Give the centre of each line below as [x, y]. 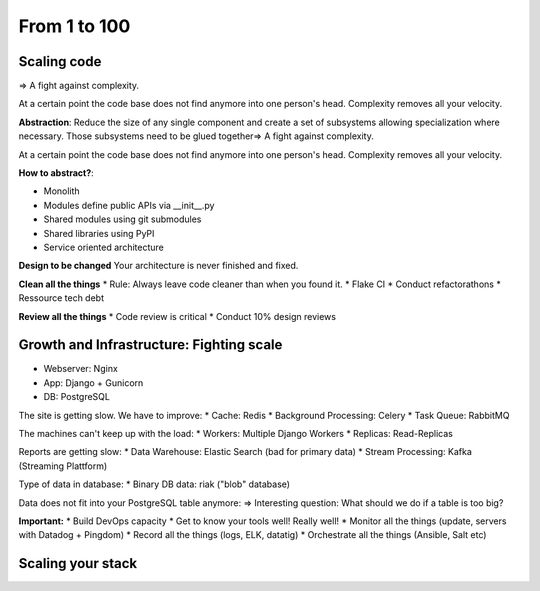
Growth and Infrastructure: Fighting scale [150, 345]
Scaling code [60, 61]
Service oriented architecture [103, 247]
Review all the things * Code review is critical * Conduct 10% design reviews [177, 316]
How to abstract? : [56, 173]
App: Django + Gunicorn [93, 382]
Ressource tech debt [61, 298]
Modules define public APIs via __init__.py [129, 205]
